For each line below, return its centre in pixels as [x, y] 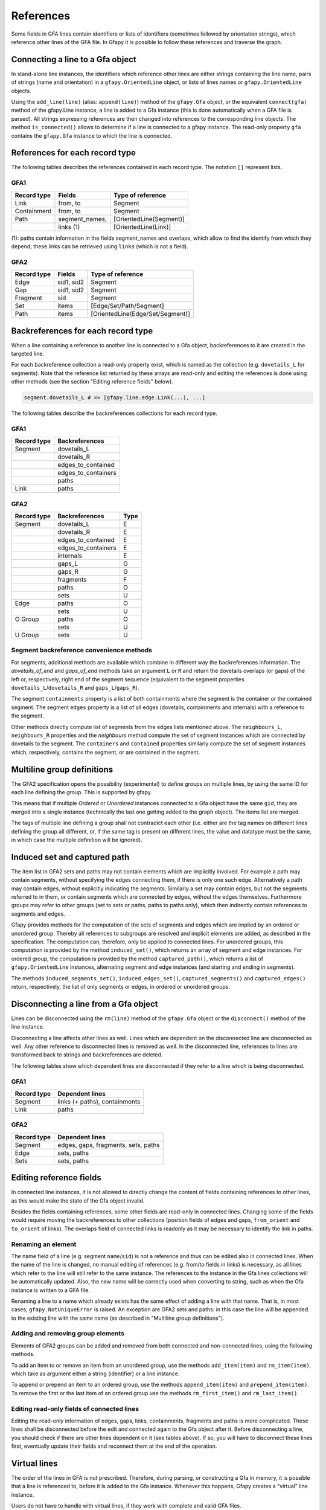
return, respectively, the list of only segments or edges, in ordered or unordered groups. [121, 986]
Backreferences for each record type [82, 331]
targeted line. [28, 354]
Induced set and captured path [70, 857]
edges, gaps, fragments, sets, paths [109, 1145]
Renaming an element [44, 1244]
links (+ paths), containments [99, 1101]
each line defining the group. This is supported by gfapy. [81, 792]
